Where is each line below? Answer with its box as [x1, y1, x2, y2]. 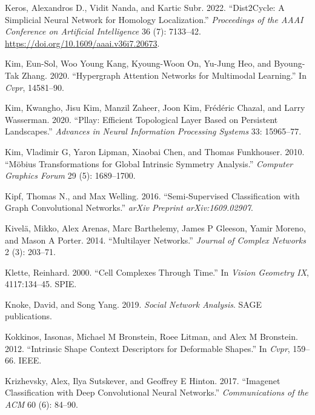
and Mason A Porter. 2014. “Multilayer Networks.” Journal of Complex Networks [5, 233, 306, 246]
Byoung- [274, 57, 305, 70]
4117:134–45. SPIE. [5, 277, 77, 290]
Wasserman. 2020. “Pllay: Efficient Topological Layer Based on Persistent [5, 113, 278, 125]
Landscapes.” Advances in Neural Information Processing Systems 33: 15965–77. [5, 125, 302, 138]
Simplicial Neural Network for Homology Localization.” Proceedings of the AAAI [5, 13, 303, 25]
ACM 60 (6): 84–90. [5, 398, 78, 411]
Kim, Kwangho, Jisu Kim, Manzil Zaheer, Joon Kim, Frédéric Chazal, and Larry [5, 101, 305, 114]
